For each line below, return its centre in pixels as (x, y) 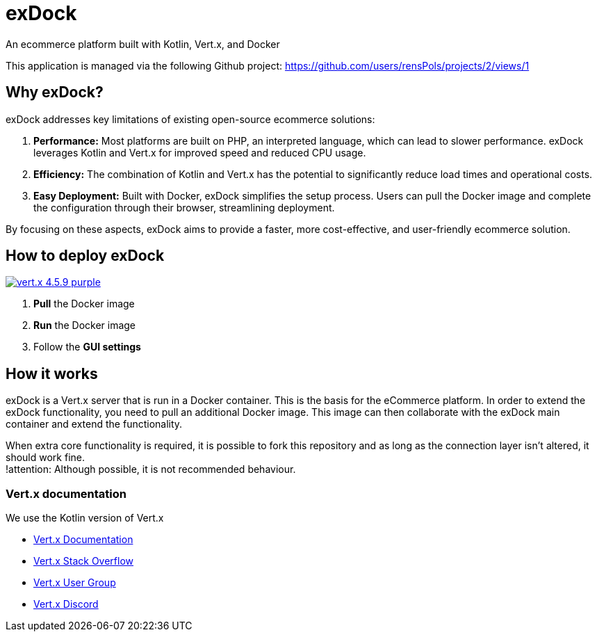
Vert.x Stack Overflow (84, 561)
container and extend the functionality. (94, 424)
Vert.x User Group (75, 583)
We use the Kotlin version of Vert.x (85, 518)
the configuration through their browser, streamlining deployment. (184, 207)
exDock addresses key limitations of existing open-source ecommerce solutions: (190, 119)
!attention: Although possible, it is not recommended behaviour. (151, 469)
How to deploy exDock (85, 256)
